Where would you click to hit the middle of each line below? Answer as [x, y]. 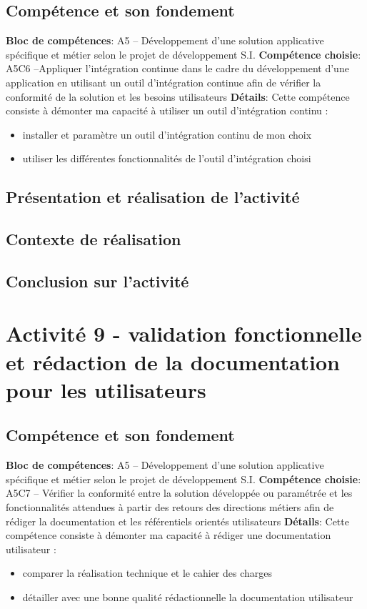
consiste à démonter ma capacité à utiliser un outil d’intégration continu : [167, 110]
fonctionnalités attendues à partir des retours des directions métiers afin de [170, 507]
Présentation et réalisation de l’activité [153, 197]
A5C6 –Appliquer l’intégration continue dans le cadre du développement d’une [177, 68]
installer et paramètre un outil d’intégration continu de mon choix [167, 134]
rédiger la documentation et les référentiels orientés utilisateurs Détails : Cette [177, 521]
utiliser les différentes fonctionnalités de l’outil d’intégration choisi [167, 158]
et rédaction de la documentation [173, 361]
